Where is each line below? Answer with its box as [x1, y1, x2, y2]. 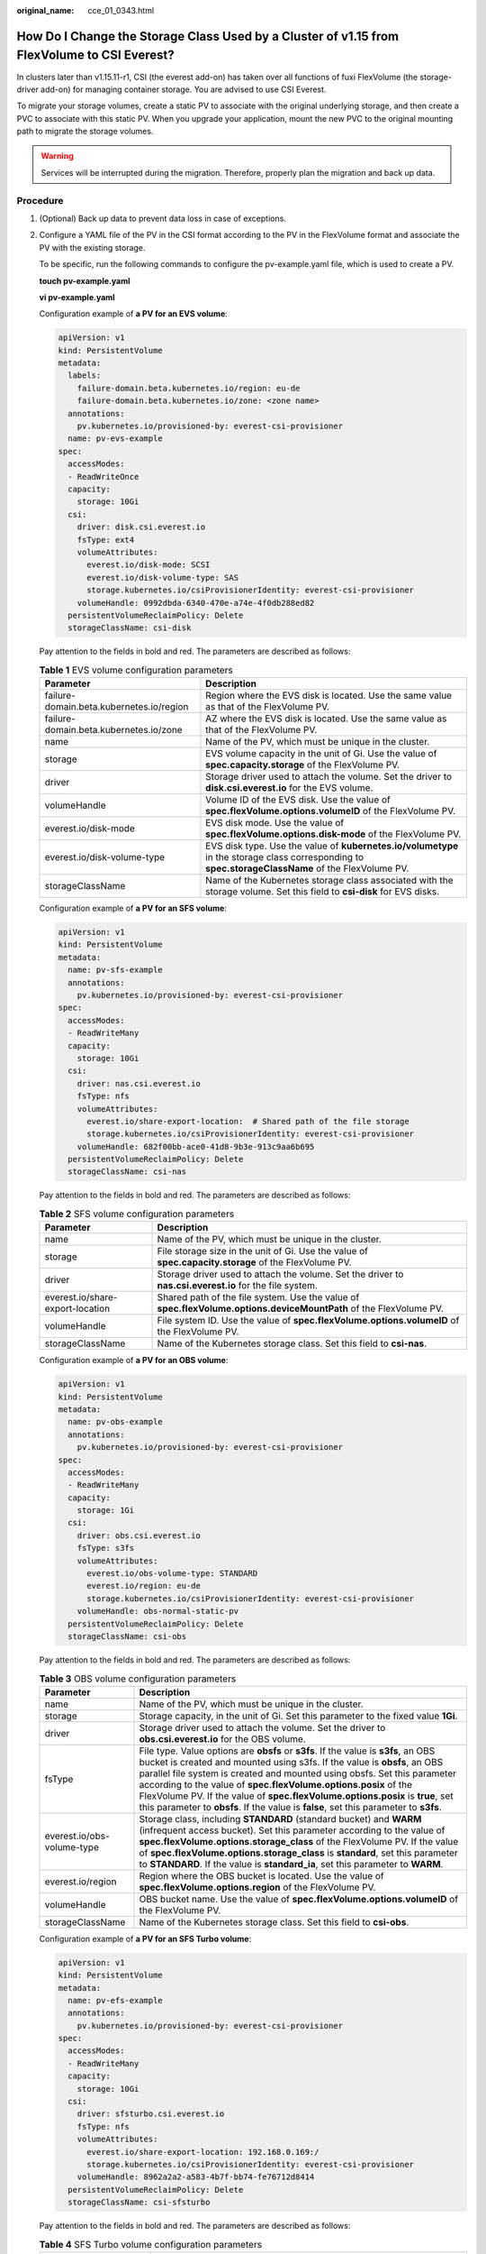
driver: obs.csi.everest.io [76, 1530, 202, 1541]
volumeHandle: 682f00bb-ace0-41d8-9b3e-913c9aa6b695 [76, 1141, 315, 1151]
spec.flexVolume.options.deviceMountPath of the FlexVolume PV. [157, 1303, 445, 1315]
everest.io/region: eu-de [86, 1581, 202, 1591]
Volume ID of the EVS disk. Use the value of [205, 793, 391, 806]
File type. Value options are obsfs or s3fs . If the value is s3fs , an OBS [139, 1745, 436, 1757]
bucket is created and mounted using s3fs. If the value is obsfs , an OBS [139, 1755, 444, 1768]
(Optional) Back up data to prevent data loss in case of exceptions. [39, 213, 287, 224]
